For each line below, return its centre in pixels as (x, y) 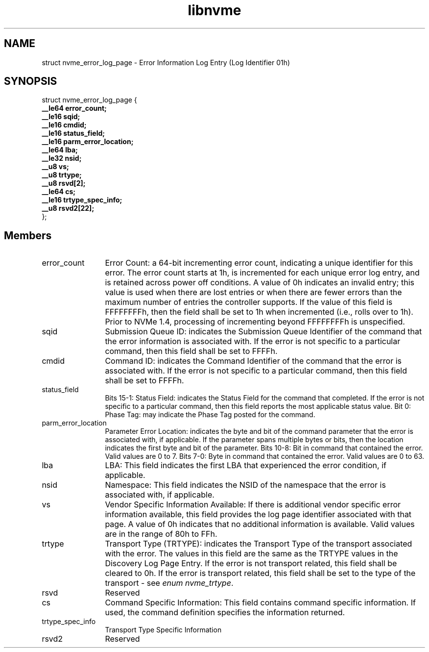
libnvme (214, 10)
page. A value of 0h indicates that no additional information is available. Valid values (260, 524)
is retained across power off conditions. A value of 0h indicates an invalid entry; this (260, 283)
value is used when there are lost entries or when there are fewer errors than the (253, 292)
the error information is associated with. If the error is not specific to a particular (253, 341)
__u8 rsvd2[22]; (68, 208)
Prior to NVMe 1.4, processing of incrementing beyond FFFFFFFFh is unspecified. (255, 322)
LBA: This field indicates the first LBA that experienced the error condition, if (246, 465)
